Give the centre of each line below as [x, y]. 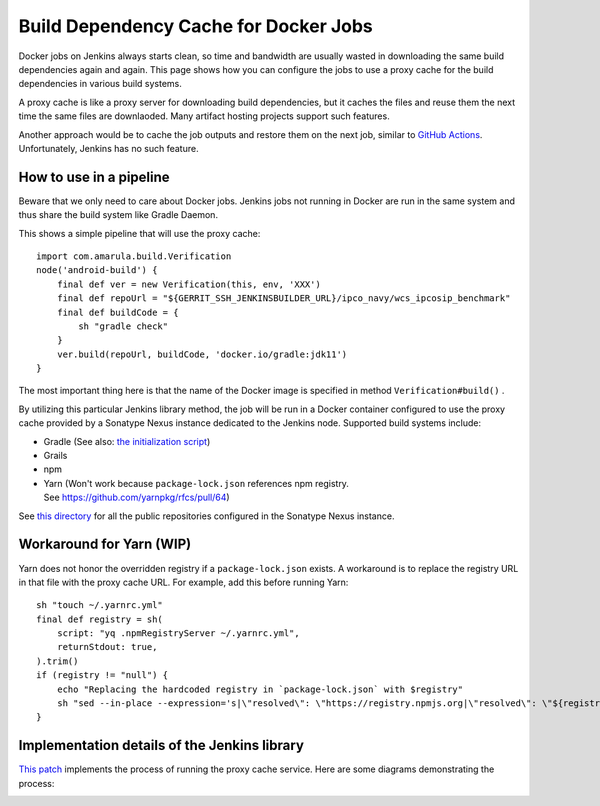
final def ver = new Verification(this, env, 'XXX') [189, 284]
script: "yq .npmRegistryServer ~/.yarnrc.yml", [178, 633]
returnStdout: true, [107, 647]
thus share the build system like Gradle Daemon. [118, 215]
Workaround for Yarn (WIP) [105, 544]
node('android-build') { [97, 270]
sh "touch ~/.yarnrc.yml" [100, 605]
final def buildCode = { [117, 312]
